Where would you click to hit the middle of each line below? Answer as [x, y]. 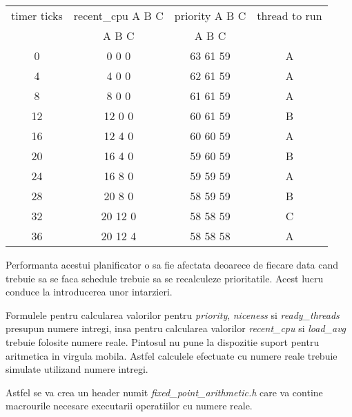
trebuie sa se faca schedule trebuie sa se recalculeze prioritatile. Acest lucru [165, 278]
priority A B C [210, 16]
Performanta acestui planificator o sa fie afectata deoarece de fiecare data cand [172, 264]
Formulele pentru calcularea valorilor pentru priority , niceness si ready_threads [173, 314]
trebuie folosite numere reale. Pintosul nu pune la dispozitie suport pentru [163, 341]
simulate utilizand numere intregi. [77, 369]
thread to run [290, 16]
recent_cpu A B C [118, 16]
